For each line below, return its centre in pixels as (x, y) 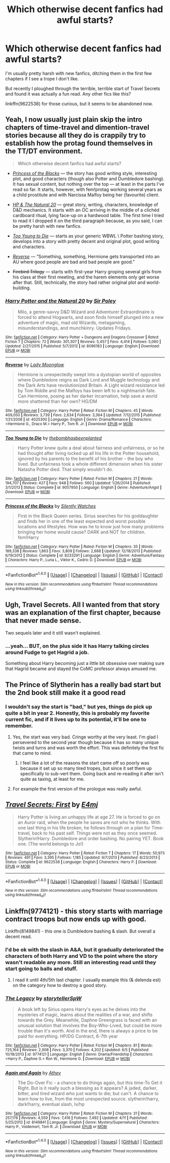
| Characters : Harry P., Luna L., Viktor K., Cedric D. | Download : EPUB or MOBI (73, 560)
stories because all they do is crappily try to (76, 135)
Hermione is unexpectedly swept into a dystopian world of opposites (89, 375)
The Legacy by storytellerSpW (44, 998)
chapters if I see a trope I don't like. (42, 78)
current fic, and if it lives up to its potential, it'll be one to (76, 720)
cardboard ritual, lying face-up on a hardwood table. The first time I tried (88, 215)
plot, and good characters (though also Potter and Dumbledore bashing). (88, 179)
